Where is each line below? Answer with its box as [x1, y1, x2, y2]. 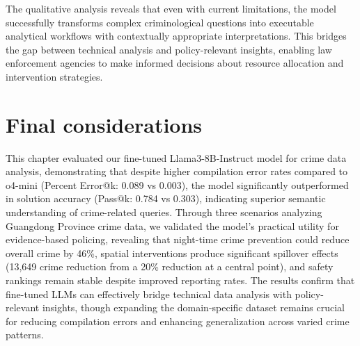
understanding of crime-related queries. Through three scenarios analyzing [6, 205, 322, 220]
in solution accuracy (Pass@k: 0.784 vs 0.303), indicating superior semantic [6, 191, 326, 206]
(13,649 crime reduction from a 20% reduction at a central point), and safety [6, 259, 334, 274]
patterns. [6, 327, 44, 342]
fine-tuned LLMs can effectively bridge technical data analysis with [6, 286, 292, 301]
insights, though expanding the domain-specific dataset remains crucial [42, 300, 345, 315]
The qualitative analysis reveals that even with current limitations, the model [6, 1, 336, 15]
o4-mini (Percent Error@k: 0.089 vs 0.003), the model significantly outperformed [6, 177, 349, 192]
